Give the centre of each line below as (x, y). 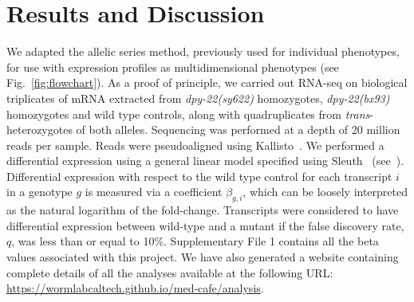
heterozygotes (39, 129)
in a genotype (39, 192)
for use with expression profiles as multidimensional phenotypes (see (173, 67)
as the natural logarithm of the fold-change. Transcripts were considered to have (203, 210)
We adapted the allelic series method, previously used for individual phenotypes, (203, 51)
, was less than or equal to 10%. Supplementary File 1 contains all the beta (195, 241)
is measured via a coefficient (154, 192)
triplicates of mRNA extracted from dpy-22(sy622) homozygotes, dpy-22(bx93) (198, 98)
